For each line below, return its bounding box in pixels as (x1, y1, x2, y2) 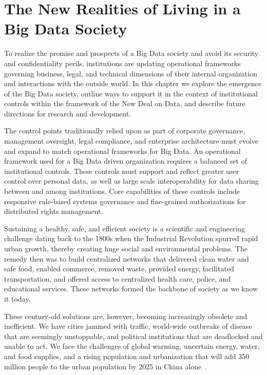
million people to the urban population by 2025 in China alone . (4, 361, 207, 371)
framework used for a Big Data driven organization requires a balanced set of (4, 155, 247, 166)
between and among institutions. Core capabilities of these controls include (4, 186, 240, 196)
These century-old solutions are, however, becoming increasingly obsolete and (4, 310, 247, 321)
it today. (4, 293, 31, 304)
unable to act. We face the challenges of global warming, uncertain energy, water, (4, 341, 260, 351)
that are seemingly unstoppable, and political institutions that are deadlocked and (4, 330, 263, 341)
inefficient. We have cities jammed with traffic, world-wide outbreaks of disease (4, 321, 252, 331)
